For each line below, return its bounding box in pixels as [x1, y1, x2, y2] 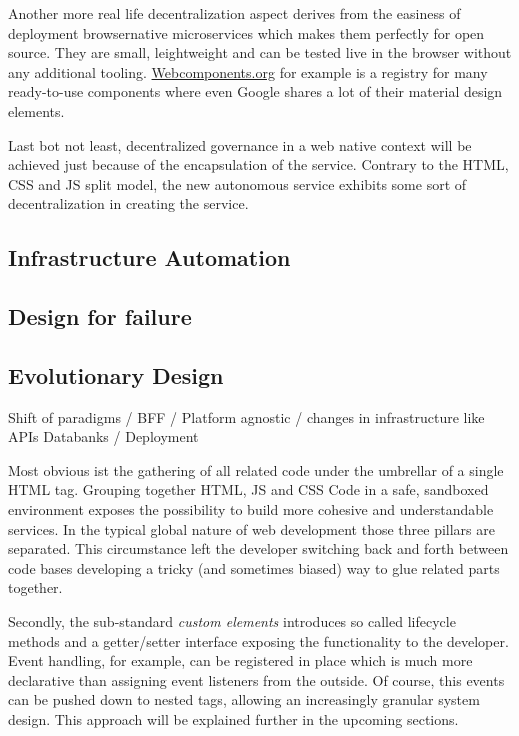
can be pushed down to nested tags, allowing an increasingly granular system [8, 689, 480, 710]
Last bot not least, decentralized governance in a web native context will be [8, 134, 472, 155]
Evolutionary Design [8, 359, 224, 390]
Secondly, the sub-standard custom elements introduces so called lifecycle [8, 611, 456, 632]
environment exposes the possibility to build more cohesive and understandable [8, 499, 494, 520]
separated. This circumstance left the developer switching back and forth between [8, 538, 509, 559]
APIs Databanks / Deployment [8, 426, 199, 447]
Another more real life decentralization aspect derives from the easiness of [8, 3, 461, 23]
